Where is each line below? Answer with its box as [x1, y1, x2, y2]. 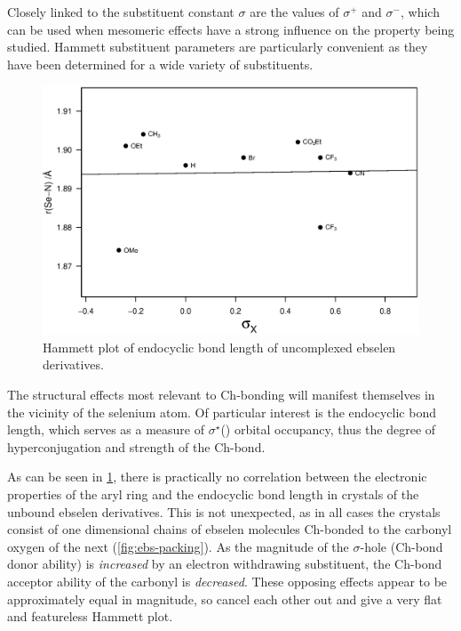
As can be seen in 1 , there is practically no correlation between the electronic [7, 467, 427, 486]
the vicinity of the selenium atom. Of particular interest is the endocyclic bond [7, 402, 436, 421]
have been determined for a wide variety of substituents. [7, 54, 314, 73]
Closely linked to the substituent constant [7, 3, 234, 20]
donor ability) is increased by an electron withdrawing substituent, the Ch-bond [7, 554, 442, 573]
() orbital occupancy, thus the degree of [220, 420, 436, 439]
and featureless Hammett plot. [7, 607, 173, 626]
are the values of [250, 3, 339, 20]
